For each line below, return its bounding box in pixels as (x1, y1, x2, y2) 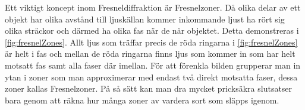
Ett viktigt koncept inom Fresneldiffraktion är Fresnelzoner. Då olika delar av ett (5, 1, 301, 13)
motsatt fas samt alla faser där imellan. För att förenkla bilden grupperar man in (5, 59, 301, 71)
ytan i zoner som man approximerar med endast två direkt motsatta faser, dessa (5, 70, 298, 83)
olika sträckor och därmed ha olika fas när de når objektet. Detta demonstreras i (5, 24, 299, 37)
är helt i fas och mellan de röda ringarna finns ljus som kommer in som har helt (5, 47, 295, 60)
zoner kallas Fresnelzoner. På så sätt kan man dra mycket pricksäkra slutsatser (5, 82, 293, 95)
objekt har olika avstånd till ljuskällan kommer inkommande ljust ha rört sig (5, 12, 285, 25)
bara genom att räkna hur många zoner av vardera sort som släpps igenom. (5, 93, 279, 106)
